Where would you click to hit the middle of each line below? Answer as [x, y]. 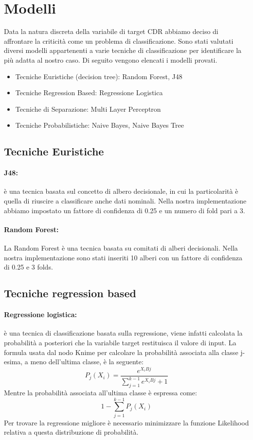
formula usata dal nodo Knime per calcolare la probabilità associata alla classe [121, 352]
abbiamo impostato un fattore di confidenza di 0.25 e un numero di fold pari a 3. [125, 210]
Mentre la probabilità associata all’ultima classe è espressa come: [100, 393]
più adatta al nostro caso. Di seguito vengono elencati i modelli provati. [111, 59]
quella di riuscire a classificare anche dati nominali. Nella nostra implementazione [125, 201]
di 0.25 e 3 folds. [28, 267]
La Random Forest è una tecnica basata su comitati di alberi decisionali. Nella [121, 248]
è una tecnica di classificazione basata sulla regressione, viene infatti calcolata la [123, 333]
